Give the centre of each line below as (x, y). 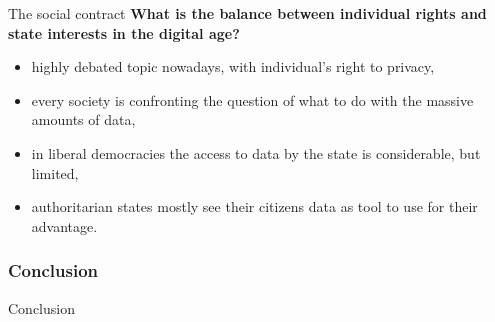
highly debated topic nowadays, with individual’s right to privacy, (233, 66)
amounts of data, (83, 119)
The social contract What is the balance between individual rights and (247, 13)
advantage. (64, 225)
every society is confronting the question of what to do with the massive (252, 99)
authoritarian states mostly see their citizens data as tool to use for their (254, 206)
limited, (55, 172)
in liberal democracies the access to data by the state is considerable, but (256, 152)
